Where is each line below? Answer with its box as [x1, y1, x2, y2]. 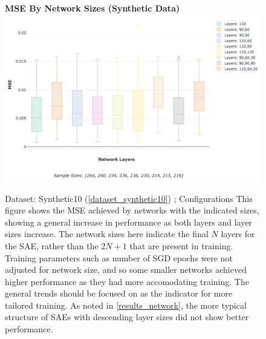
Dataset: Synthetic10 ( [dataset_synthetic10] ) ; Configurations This [5, 192, 253, 204]
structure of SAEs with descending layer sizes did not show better [5, 310, 249, 323]
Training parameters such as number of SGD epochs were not [5, 251, 233, 264]
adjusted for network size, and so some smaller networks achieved [5, 263, 247, 276]
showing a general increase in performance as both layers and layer [5, 215, 252, 228]
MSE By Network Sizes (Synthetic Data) [5, 2, 180, 14]
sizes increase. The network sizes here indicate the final [5, 227, 209, 240]
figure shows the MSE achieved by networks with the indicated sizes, [5, 204, 259, 216]
